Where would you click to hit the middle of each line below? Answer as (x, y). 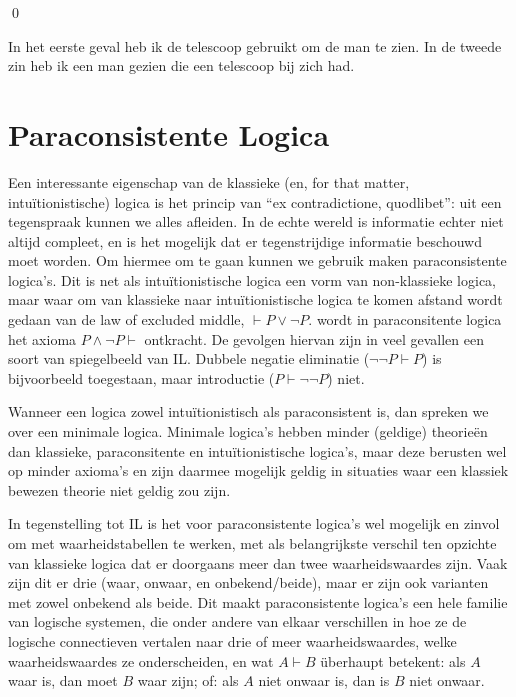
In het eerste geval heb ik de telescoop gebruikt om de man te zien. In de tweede (255, 45)
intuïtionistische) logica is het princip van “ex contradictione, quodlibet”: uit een (255, 201)
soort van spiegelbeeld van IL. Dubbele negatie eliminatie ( (189, 358)
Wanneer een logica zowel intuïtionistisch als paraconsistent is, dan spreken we (248, 411)
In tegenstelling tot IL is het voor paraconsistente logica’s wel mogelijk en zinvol (254, 523)
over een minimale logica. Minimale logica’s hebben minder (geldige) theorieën (248, 431)
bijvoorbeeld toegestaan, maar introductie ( (141, 377)
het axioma (42, 338)
